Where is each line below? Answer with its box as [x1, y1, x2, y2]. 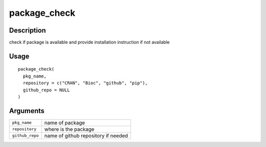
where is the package [44, 126, 95, 133]
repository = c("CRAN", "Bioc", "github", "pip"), [23, 80, 148, 86]
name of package [44, 119, 85, 126]
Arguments [9, 107, 45, 115]
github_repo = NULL [23, 87, 70, 93]
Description [9, 26, 46, 35]
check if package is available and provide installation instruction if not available [9, 39, 170, 45]
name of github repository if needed [44, 132, 128, 139]
